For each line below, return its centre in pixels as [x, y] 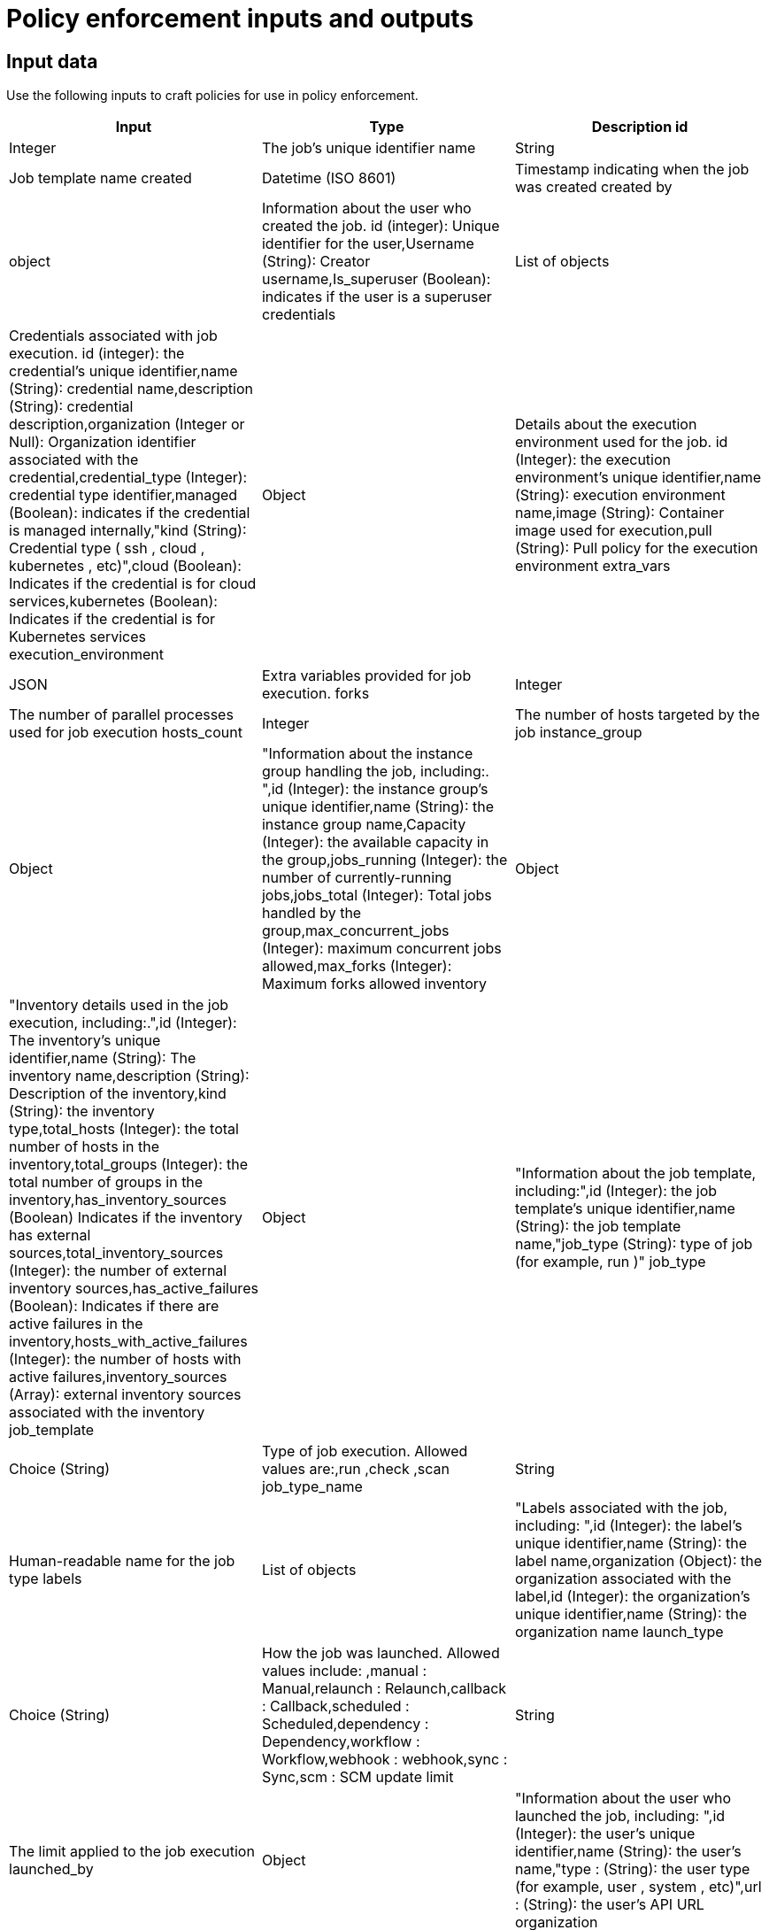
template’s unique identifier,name [625, 1209]
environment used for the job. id [621, 442]
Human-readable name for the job [122, 1561]
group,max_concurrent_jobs [355, 931]
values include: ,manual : [344, 1671]
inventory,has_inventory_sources [118, 1200]
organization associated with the [623, 1579]
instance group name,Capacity [364, 825]
